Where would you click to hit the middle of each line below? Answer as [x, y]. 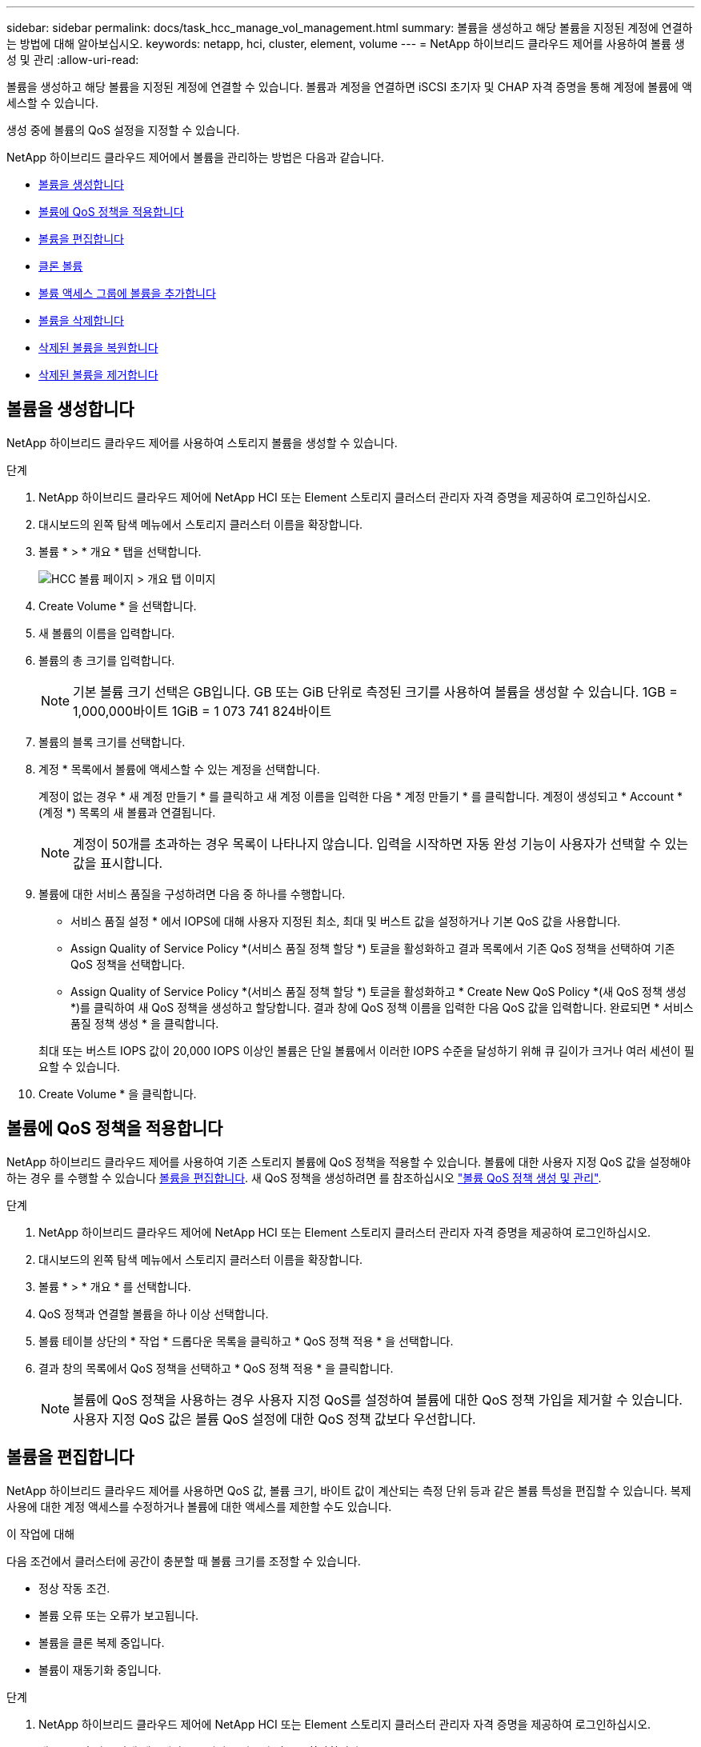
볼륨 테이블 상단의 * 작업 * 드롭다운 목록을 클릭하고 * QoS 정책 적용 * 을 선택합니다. [246, 1341]
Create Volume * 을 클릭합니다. [118, 1093]
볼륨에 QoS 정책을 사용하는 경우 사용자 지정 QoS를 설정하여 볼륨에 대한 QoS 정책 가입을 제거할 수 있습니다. [378, 1399]
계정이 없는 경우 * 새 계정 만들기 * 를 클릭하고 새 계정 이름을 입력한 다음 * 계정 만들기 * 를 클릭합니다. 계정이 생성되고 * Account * [361, 796]
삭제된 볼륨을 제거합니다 [98, 375]
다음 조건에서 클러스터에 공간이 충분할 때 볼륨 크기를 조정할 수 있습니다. [184, 1561]
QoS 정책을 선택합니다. [128, 964]
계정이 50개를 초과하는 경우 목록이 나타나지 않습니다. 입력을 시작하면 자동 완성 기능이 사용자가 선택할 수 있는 [381, 844]
